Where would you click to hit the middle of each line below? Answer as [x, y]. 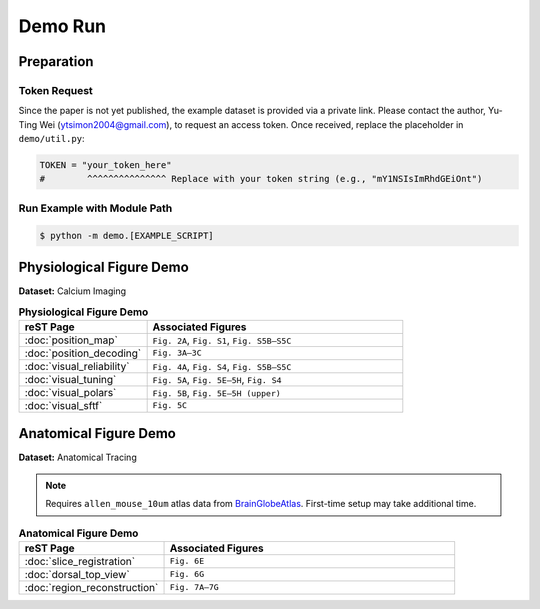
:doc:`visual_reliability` [77, 366]
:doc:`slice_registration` [79, 561]
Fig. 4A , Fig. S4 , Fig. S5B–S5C [222, 366]
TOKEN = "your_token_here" [105, 165]
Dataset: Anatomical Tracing [77, 457]
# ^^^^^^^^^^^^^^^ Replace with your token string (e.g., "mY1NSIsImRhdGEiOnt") [261, 179]
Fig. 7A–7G [194, 587]
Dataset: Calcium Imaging [72, 291]
